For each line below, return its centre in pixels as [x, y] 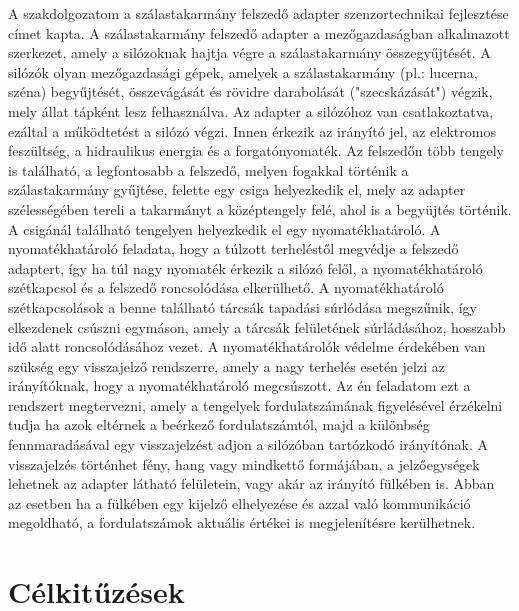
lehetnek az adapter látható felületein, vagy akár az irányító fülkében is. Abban [251, 483]
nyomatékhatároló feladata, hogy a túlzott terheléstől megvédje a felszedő [233, 248]
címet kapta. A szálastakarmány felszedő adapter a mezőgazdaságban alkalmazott [259, 32]
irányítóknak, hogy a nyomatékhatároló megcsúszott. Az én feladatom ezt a [239, 385]
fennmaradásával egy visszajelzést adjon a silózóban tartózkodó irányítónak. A [248, 444]
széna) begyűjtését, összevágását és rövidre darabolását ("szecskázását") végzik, [250, 91]
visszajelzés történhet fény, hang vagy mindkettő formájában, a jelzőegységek [244, 463]
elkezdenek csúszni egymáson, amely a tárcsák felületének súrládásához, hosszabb [257, 326]
